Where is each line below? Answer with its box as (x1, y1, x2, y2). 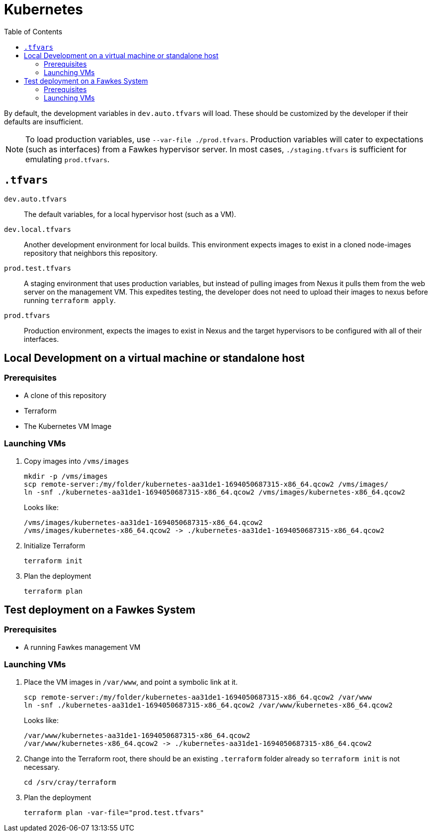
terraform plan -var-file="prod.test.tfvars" (24, 808, 204, 817)
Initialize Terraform (24, 541, 86, 550)
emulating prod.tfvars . (25, 154, 110, 164)
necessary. (24, 762, 60, 771)
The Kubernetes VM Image (24, 421, 112, 430)
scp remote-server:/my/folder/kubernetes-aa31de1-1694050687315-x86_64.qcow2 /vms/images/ (24, 480, 389, 488)
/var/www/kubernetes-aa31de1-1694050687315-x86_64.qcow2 (24, 731, 251, 739)
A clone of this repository (24, 391, 106, 400)
